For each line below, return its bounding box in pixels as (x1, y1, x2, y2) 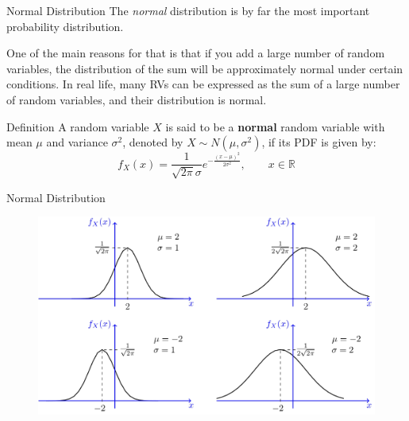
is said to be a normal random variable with (165, 118, 385, 134)
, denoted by (122, 134, 183, 150)
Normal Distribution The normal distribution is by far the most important (6, 2, 370, 18)
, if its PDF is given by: (261, 134, 376, 150)
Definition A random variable (6, 118, 149, 134)
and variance (46, 134, 108, 150)
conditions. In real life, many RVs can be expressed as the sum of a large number (6, 76, 400, 92)
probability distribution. (6, 18, 124, 34)
